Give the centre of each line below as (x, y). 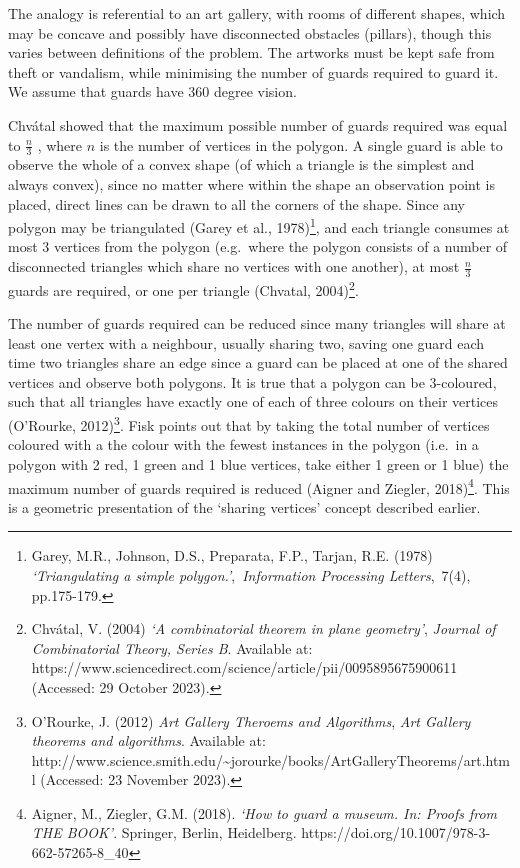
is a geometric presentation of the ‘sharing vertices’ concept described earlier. (244, 506)
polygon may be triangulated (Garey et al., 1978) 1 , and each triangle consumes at (259, 225)
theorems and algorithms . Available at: (148, 740)
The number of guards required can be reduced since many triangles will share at (257, 323)
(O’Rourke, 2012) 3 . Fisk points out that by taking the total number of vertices (249, 423)
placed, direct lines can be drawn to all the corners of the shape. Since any (236, 203)
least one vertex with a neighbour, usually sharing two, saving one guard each (246, 342)
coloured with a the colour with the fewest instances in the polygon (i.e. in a (243, 444)
